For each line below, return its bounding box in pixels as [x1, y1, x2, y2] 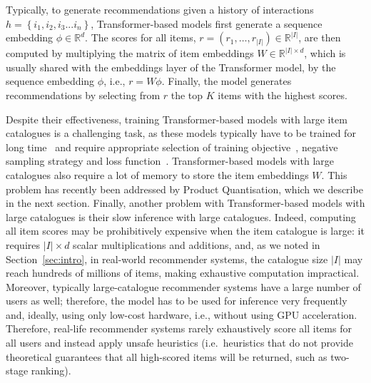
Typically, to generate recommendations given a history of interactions [6, 2, 314, 16]
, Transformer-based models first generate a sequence [91, 16, 322, 31]
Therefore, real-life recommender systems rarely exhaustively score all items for [6, 321, 352, 336]
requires [6, 237, 40, 252]
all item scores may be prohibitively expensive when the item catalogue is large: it [6, 223, 365, 238]
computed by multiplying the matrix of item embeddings [6, 46, 254, 61]
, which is [304, 46, 346, 61]
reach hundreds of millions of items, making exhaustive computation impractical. [6, 265, 360, 280]
